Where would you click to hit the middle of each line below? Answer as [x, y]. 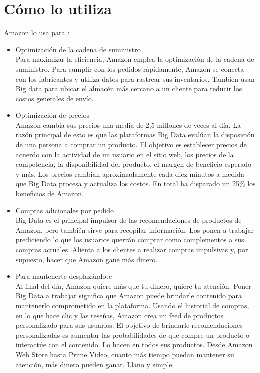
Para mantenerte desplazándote [64, 276]
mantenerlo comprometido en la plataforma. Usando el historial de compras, [132, 305]
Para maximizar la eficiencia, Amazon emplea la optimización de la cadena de [135, 59]
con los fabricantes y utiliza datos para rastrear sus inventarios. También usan [135, 78]
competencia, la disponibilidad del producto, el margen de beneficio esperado [134, 164]
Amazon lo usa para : [37, 32]
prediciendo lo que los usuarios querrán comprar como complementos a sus [130, 240]
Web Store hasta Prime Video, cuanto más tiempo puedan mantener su [125, 354]
